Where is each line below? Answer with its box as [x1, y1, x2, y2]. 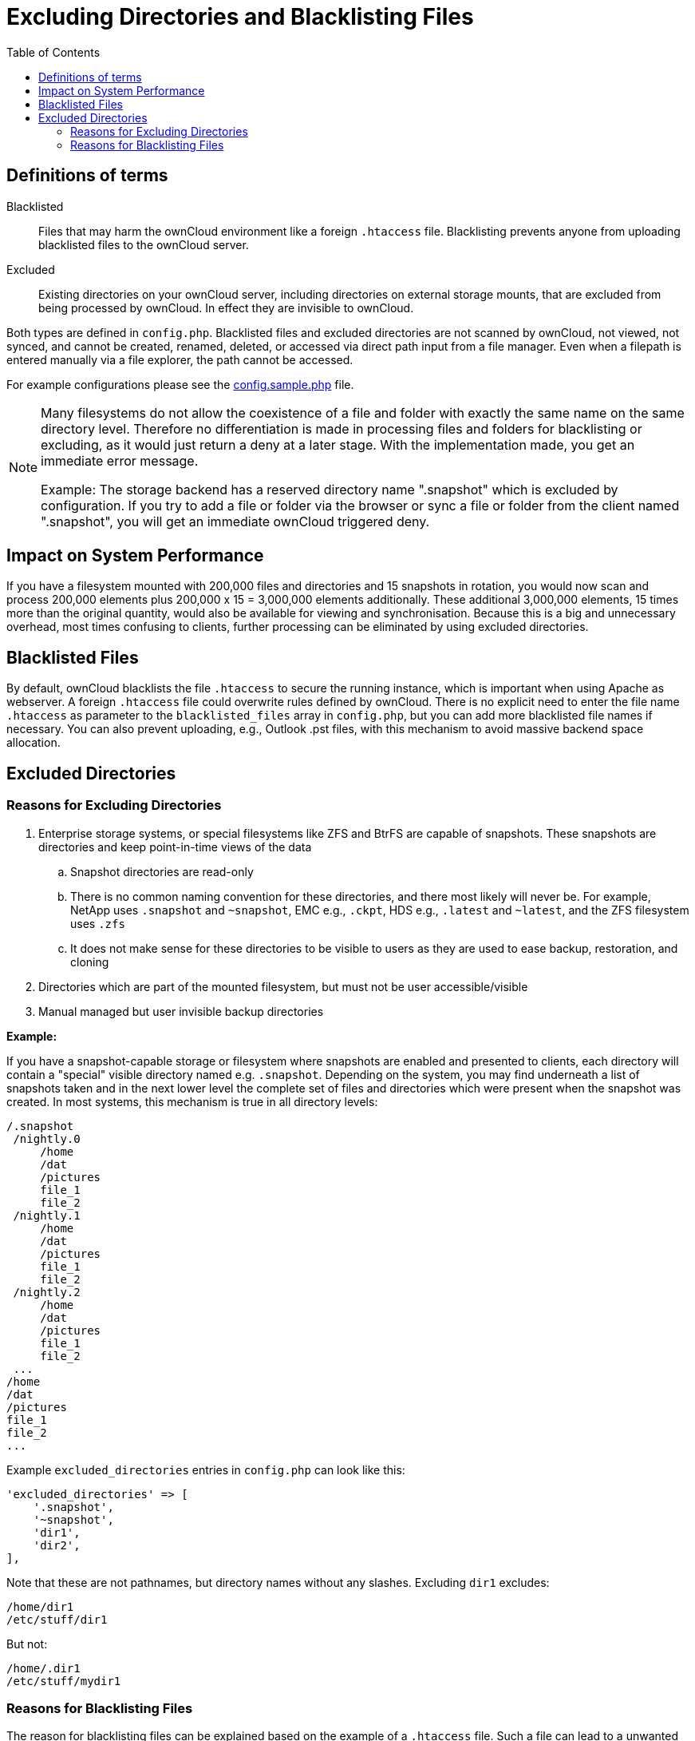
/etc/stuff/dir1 [6, 1612, 108, 1626]
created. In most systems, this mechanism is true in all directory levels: [6, 1094, 378, 1108]
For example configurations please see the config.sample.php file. [6, 377, 354, 391]
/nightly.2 [13, 1285, 81, 1299]
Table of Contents [6, 45, 101, 59]
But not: [6, 1636, 48, 1651]
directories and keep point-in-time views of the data [38, 839, 312, 854]
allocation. [6, 736, 61, 750]
